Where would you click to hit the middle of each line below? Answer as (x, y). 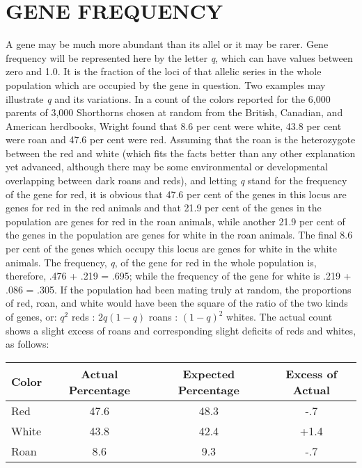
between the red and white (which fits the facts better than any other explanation (181, 153)
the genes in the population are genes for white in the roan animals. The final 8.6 (179, 235)
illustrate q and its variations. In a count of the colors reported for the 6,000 (168, 98)
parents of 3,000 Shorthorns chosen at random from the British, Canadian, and (174, 112)
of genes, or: (31, 316)
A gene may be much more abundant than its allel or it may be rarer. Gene (167, 44)
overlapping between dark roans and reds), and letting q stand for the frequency (176, 180)
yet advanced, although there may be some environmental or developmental (167, 167)
